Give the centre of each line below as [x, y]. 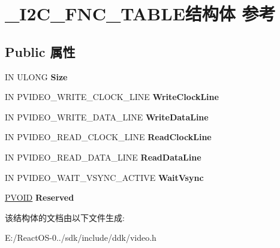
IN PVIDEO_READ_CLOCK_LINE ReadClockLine [108, 137]
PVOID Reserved [40, 197]
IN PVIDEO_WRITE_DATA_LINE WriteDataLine [107, 117]
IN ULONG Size [36, 76]
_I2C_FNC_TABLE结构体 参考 [140, 13]
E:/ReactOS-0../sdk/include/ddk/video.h [81, 238]
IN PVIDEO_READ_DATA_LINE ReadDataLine [103, 157]
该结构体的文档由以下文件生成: [65, 217]
